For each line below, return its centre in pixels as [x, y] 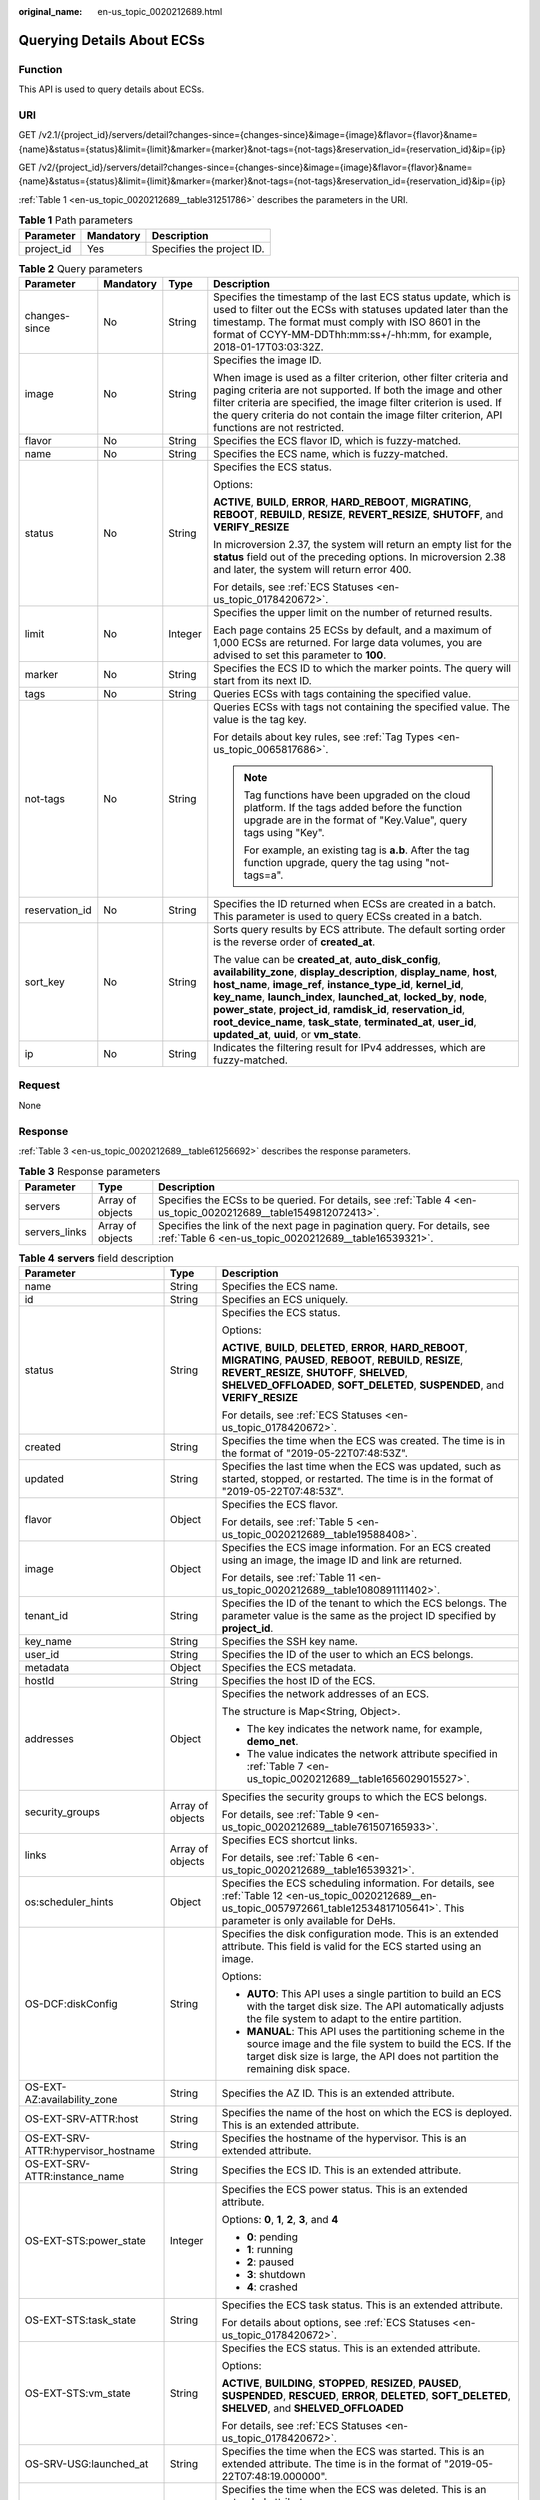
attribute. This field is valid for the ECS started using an [351, 1947]
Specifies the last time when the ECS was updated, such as [361, 1467]
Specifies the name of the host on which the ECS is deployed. [367, 2113]
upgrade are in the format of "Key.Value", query [355, 820]
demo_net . [272, 1742]
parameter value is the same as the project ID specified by [359, 1616]
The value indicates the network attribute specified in [372, 1754]
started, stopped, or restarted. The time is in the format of [357, 1479]
